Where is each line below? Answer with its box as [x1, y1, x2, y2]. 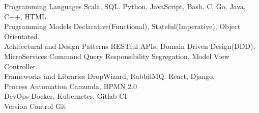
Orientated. [4, 31, 40, 41]
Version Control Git [4, 100, 66, 111]
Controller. [4, 61, 38, 71]
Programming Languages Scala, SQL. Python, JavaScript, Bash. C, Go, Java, [4, 1, 246, 11]
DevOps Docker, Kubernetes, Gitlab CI [4, 91, 127, 101]
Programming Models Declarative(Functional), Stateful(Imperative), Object [4, 21, 241, 32]
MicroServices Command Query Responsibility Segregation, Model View [4, 50, 229, 61]
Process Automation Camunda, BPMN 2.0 [4, 80, 137, 91]
